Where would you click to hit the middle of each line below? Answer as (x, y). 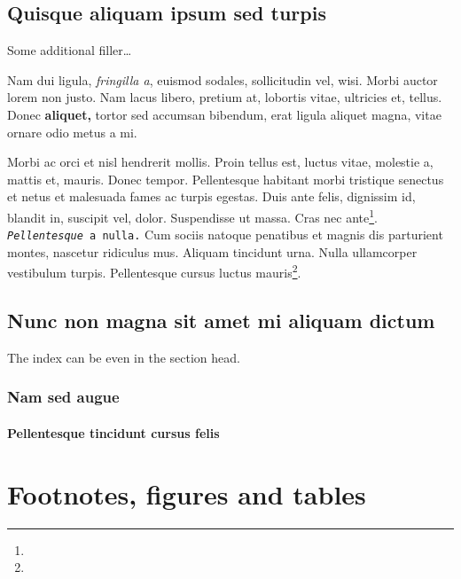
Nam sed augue (63, 397)
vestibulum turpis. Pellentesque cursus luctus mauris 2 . (154, 271)
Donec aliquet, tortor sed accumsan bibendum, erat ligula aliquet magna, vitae (224, 114)
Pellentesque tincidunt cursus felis (113, 432)
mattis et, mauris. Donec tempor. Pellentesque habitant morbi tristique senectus (226, 179)
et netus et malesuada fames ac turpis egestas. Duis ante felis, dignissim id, (211, 196)
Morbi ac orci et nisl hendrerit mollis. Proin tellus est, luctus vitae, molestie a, (220, 162)
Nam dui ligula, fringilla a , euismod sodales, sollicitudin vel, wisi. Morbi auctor (223, 79)
